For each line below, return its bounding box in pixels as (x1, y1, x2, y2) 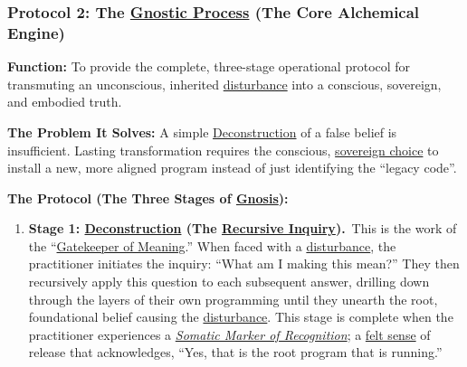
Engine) (7, 21, 65, 43)
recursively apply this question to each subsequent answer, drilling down (28, 272, 430, 291)
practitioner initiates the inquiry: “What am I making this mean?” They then (28, 254, 460, 273)
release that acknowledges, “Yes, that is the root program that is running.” (28, 343, 443, 362)
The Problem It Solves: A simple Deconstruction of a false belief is (7, 122, 397, 141)
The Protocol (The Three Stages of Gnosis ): (7, 188, 289, 207)
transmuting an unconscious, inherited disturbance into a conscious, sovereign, (7, 74, 442, 93)
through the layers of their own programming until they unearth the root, (28, 289, 438, 308)
